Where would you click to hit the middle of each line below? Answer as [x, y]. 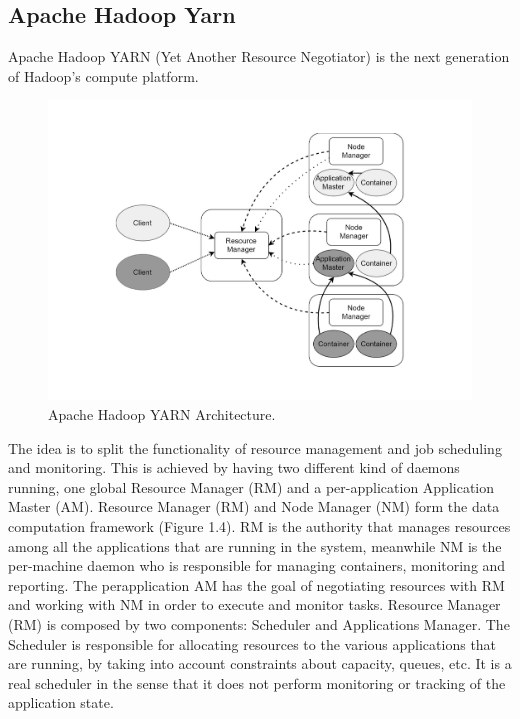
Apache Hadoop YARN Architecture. [162, 414]
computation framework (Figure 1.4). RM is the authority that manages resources [259, 526]
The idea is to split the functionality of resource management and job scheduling [255, 447]
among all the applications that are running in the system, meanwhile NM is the [255, 545]
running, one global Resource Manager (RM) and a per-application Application [251, 486]
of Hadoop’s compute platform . [103, 75]
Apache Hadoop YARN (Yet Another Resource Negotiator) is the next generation [259, 56]
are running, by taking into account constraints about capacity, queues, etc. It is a [260, 663]
